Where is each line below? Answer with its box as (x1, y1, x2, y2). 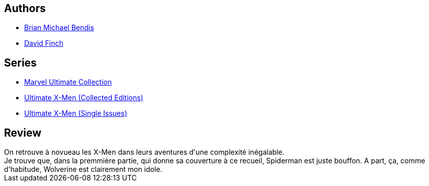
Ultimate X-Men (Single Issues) (24, 109, 127, 118)
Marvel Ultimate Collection (24, 78, 112, 87)
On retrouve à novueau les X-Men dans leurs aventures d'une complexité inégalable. (4, 148, 284, 157)
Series (4, 56, 37, 69)
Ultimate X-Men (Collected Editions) (24, 93, 144, 102)
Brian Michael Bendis (24, 23, 94, 32)
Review (4, 126, 42, 139)
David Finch (24, 39, 63, 48)
